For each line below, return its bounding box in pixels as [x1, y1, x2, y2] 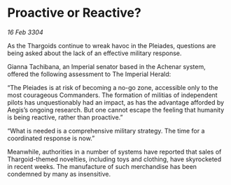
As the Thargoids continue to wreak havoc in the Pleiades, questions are [7, 41, 216, 50]
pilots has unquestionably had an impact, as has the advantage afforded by [7, 98, 225, 106]
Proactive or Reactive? [7, 5, 141, 21]
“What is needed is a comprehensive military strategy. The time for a [7, 126, 205, 135]
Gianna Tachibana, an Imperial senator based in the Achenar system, [7, 62, 206, 71]
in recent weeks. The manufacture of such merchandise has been [7, 162, 197, 170]
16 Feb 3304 [7, 28, 43, 36]
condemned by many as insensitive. [7, 170, 111, 178]
